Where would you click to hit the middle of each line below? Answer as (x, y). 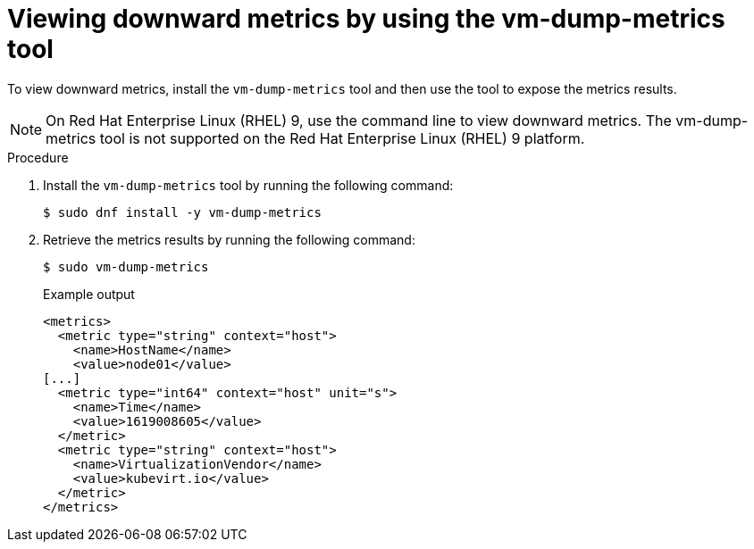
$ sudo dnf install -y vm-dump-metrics (182, 212)
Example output (89, 294)
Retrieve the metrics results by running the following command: (229, 239)
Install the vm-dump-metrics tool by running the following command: (248, 185)
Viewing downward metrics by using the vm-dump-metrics (366, 19)
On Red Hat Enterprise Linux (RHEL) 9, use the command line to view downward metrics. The (359, 120)
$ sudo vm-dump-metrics (126, 266)
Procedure (38, 157)
